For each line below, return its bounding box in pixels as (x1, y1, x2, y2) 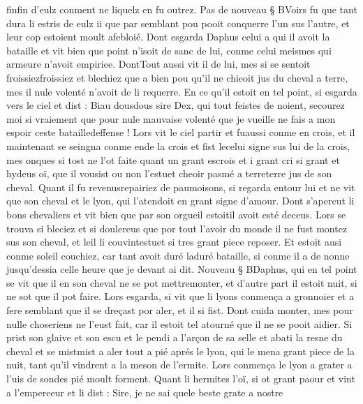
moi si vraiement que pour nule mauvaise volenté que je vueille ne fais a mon (6, 111, 336, 126)
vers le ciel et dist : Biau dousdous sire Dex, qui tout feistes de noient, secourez (6, 98, 345, 112)
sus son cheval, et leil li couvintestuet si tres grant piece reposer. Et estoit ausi (6, 234, 342, 249)
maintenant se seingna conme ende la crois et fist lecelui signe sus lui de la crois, (6, 138, 350, 153)
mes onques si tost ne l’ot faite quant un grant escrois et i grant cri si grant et (6, 152, 340, 167)
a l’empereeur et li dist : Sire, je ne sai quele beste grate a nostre (6, 384, 283, 399)
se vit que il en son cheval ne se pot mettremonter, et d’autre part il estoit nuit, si (6, 275, 357, 290)
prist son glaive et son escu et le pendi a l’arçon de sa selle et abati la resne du (6, 330, 343, 345)
